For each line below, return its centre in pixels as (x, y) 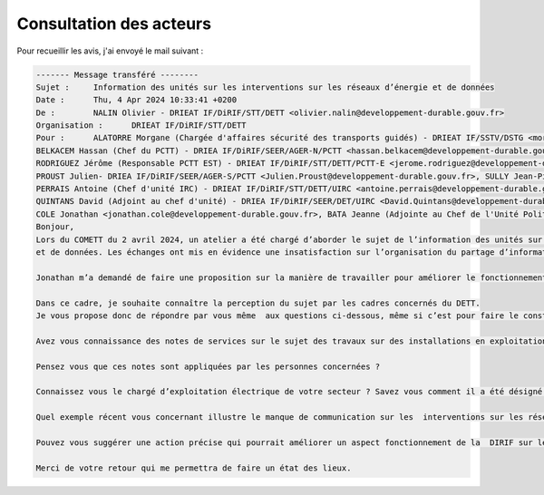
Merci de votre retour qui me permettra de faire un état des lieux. (194, 468)
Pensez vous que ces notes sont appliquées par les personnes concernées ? (208, 366)
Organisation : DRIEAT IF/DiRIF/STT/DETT (141, 126)
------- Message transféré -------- (117, 74)
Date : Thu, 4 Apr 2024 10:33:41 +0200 (136, 100)
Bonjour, (55, 227)
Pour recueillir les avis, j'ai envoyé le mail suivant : (110, 51)
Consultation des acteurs (114, 24)
